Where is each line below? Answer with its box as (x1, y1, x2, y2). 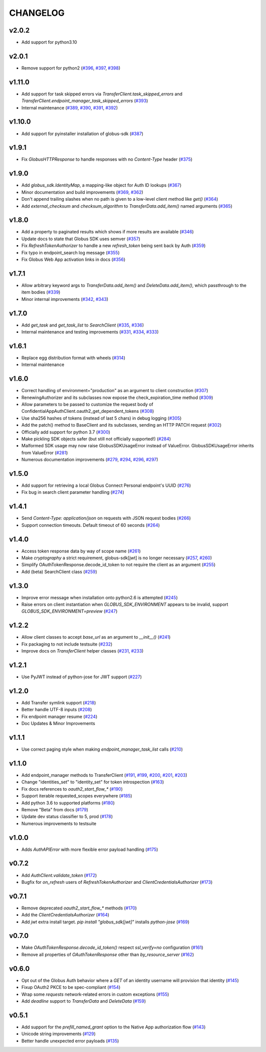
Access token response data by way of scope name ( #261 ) (21, 548, 141, 554)
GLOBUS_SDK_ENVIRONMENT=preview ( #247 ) (21, 608, 118, 614)
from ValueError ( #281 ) (21, 449, 68, 456)
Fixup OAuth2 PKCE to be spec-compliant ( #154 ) (21, 984, 121, 990)
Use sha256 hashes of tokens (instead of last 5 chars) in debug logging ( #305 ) (21, 415, 182, 421)
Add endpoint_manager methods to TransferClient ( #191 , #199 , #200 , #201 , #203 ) (21, 772, 187, 778)
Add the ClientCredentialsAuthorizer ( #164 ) (21, 912, 109, 918)
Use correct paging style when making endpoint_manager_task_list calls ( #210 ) (21, 746, 183, 752)
